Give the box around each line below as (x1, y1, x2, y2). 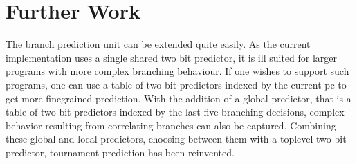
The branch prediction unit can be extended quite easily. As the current (6, 37, 311, 51)
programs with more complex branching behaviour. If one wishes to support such (6, 64, 349, 78)
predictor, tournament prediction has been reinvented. (6, 145, 235, 159)
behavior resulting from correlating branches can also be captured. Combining (6, 118, 336, 132)
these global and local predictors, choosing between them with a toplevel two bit (6, 131, 347, 146)
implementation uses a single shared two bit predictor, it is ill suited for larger (6, 50, 338, 64)
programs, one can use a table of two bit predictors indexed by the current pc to (6, 77, 347, 91)
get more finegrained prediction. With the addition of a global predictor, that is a (6, 91, 351, 105)
